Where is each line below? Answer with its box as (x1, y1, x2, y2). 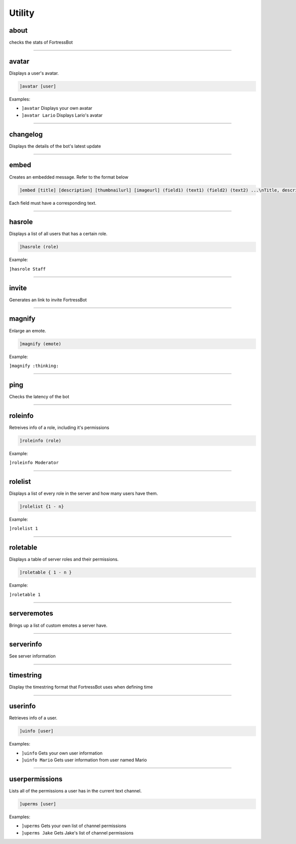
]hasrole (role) (19, 244, 59, 250)
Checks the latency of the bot (9, 393, 70, 399)
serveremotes (9, 609, 54, 618)
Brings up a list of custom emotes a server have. (9, 622, 108, 628)
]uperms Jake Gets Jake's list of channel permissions (21, 830, 134, 836)
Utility (9, 7, 35, 18)
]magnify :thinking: (9, 363, 59, 369)
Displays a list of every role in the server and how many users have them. (9, 490, 158, 497)
